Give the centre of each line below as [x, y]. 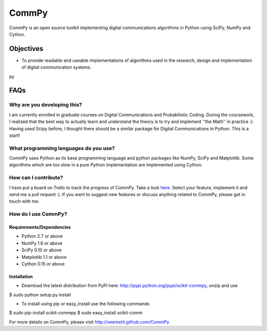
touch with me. [24, 201]
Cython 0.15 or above [43, 264]
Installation [21, 276]
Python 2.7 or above [42, 236]
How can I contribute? [36, 178]
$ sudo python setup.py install [40, 294]
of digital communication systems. [56, 67]
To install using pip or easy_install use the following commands [86, 304]
